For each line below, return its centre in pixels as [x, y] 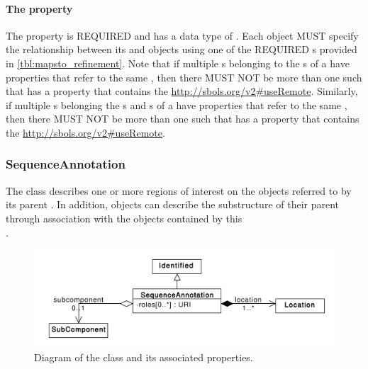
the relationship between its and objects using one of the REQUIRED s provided [182, 49]
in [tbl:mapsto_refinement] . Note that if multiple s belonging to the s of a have [178, 63]
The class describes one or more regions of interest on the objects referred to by [179, 190]
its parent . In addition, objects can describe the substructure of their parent [173, 204]
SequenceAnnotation [66, 164]
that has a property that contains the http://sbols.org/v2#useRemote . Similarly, [182, 91]
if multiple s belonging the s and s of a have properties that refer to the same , [177, 104]
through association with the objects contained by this [124, 218]
